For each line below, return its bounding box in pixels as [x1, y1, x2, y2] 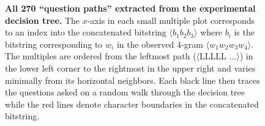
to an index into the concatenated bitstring [5, 26, 166, 39]
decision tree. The [5, 13, 80, 26]
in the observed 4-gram [116, 37, 203, 50]
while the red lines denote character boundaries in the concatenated [5, 97, 259, 110]
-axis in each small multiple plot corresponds [87, 13, 255, 26]
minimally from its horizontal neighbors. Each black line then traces [5, 73, 260, 86]
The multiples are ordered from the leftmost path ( [5, 50, 196, 62]
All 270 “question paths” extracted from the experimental [5, 2, 256, 14]
